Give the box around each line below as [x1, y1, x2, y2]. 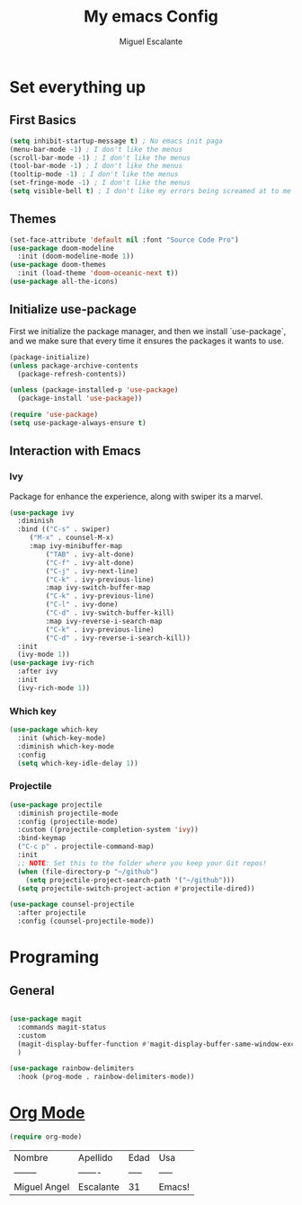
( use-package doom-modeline [9, 244, 115, 253]
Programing [9, 947, 100, 968]
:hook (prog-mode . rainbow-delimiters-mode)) [17, 1072, 195, 1082]
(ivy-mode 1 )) [17, 650, 70, 660]
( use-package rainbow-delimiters [9, 1064, 135, 1073]
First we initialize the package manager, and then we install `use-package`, [9, 325, 287, 336]
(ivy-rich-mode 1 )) [17, 683, 91, 693]
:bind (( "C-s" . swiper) [17, 525, 111, 534]
